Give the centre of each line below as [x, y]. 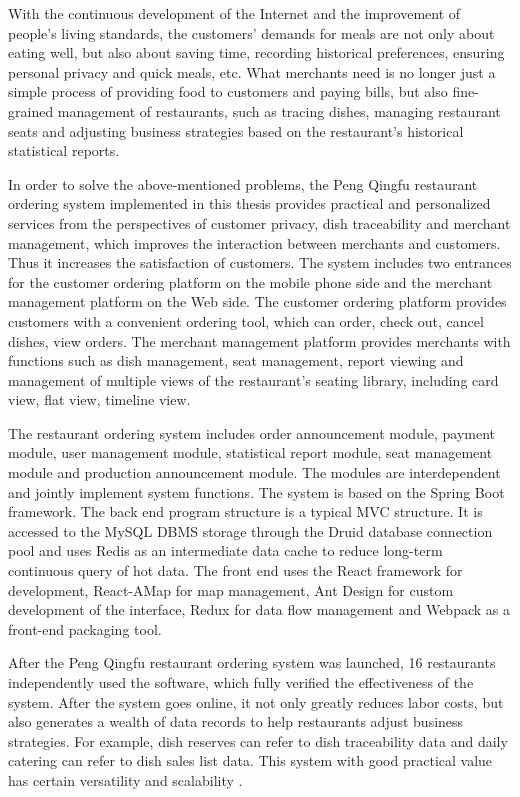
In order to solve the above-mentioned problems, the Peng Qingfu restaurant [243, 183]
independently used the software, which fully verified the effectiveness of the [241, 682]
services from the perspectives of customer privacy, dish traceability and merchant [259, 222]
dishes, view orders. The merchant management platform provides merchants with [259, 340]
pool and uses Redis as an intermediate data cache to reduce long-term [225, 550]
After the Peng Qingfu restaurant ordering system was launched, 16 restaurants [252, 662]
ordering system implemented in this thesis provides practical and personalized [249, 203]
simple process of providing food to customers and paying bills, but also [228, 91]
